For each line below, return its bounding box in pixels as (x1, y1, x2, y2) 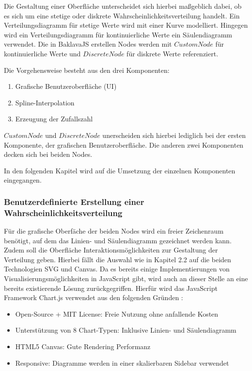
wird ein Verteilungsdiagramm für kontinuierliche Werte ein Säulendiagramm (4, 29, 232, 39)
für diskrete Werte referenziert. (126, 48, 219, 58)
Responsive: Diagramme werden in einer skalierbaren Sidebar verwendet (15, 357, 229, 368)
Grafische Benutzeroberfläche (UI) (15, 81, 117, 91)
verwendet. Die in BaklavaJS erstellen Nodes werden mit (4, 39, 172, 49)
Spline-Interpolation (15, 97, 75, 107)
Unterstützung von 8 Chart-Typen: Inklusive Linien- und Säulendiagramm (15, 325, 236, 335)
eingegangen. (4, 175, 42, 185)
